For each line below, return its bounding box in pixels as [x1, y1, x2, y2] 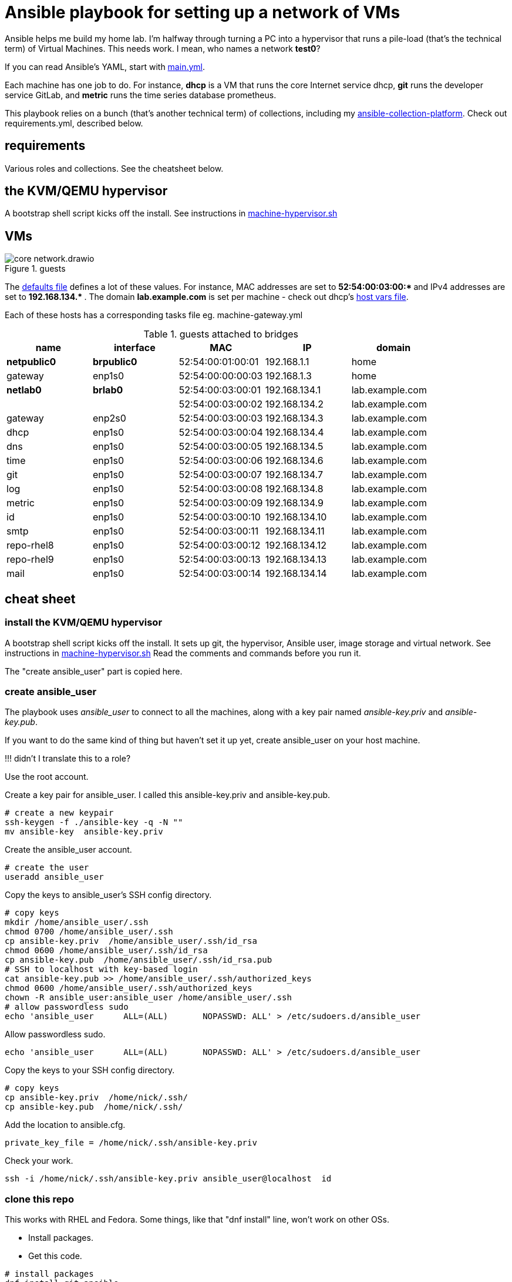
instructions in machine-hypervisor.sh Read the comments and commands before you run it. [5, 647, 361, 658]
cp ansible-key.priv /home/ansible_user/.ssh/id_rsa [5, 936, 257, 946]
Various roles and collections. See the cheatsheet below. [5, 163, 224, 173]
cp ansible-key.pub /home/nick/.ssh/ [5, 1102, 183, 1112]
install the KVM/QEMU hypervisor [5, 616, 163, 629]
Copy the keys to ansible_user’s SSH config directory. [5, 890, 212, 900]
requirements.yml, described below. [5, 118, 143, 128]
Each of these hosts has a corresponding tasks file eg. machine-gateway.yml [5, 310, 303, 320]
